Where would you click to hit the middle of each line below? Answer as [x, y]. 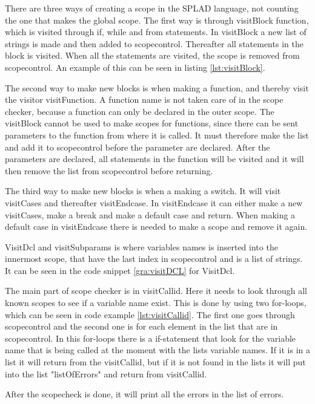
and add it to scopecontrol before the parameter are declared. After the [138, 147]
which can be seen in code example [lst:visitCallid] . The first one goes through [150, 314]
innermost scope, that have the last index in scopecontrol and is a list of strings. [154, 259]
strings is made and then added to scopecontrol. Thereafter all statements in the [154, 43]
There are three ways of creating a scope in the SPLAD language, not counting [152, 8]
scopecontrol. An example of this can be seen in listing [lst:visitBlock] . [135, 67]
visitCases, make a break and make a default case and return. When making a [150, 214]
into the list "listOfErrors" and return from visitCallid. [106, 373]
